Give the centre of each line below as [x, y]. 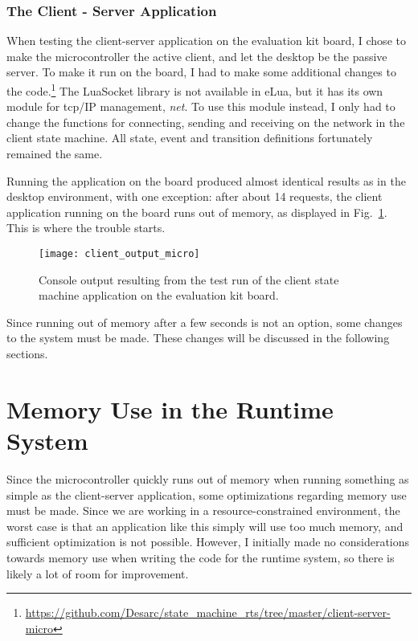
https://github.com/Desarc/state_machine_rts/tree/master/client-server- [208, 612]
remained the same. [55, 154]
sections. [27, 354]
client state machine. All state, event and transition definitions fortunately [190, 138]
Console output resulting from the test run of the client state [189, 279]
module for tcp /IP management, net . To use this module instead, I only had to [201, 106]
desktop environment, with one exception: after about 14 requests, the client [195, 196]
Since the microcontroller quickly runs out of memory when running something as [208, 478]
